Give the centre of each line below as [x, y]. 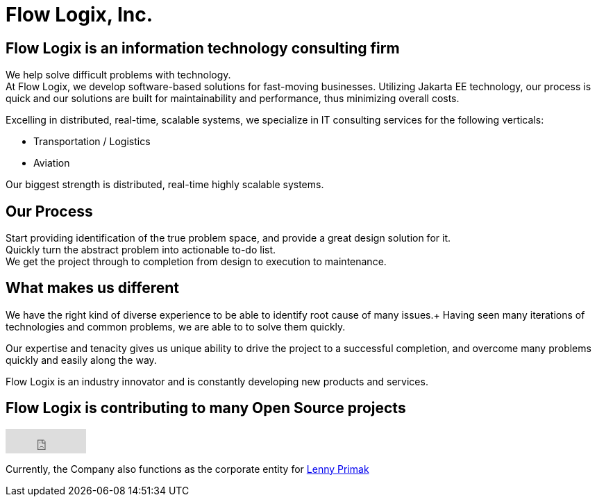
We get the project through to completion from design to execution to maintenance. [196, 262]
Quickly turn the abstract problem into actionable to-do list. [141, 250]
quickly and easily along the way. [81, 360]
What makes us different [92, 288]
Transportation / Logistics [92, 142]
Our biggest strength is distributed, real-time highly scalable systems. [165, 185]
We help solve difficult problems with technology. [118, 75]
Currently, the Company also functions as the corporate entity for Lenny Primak [187, 469]
